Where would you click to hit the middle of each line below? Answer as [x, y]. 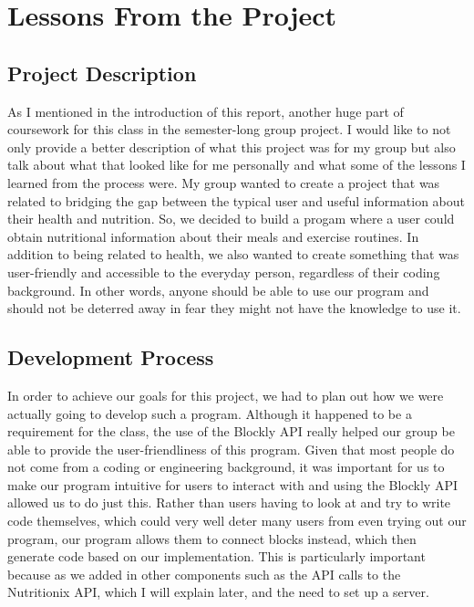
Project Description [102, 73]
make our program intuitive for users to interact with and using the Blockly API [232, 484]
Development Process [111, 357]
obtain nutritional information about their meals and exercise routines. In [213, 236]
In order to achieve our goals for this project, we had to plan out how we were [226, 395]
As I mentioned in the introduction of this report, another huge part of [206, 111]
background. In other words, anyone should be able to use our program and [218, 290]
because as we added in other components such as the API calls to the [204, 574]
